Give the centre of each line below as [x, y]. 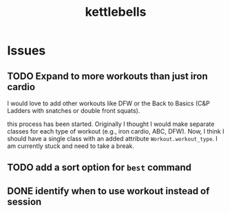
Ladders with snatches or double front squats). [74, 110]
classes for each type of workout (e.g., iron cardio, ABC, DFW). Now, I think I [116, 131]
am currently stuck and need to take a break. [71, 146]
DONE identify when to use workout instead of [108, 191]
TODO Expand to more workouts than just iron [107, 76]
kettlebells [116, 12]
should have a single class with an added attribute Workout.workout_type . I [113, 139]
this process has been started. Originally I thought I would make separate [111, 124]
